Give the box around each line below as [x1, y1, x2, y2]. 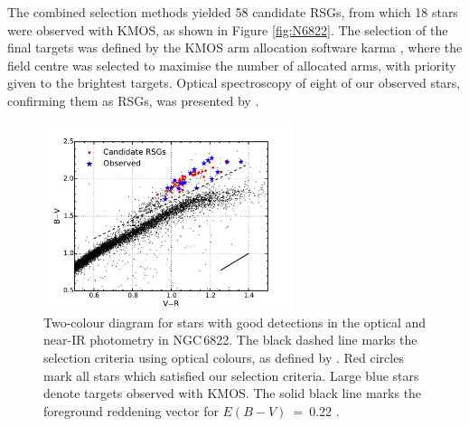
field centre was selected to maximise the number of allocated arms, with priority [7, 55, 456, 74]
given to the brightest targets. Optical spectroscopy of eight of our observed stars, [7, 73, 461, 92]
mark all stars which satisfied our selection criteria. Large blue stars [43, 365, 419, 384]
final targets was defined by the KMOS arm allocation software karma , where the [7, 38, 463, 57]
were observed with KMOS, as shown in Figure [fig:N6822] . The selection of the [7, 20, 448, 39]
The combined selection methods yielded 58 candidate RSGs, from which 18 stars [7, 3, 458, 21]
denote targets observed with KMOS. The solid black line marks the [43, 384, 422, 403]
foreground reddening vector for [43, 401, 219, 420]
